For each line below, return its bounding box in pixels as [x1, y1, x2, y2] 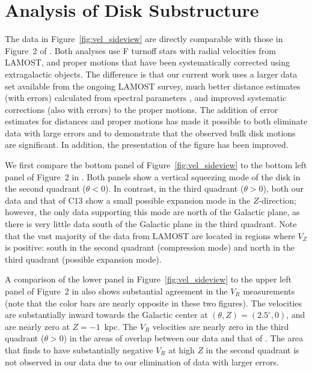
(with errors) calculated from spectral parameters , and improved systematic [5, 91, 287, 104]
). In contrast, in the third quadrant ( [105, 182, 244, 195]
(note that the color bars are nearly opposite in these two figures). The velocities [5, 296, 302, 309]
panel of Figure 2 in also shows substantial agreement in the [5, 285, 228, 297]
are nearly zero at [5, 320, 70, 332]
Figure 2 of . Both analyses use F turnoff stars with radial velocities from [5, 44, 276, 56]
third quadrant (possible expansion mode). [5, 252, 162, 265]
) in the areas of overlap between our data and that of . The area [63, 332, 304, 344]
